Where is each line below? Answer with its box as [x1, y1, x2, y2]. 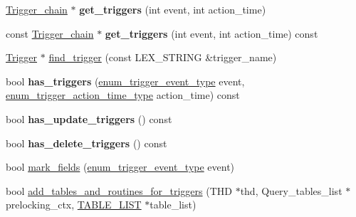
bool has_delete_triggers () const [6, 135, 167, 150]
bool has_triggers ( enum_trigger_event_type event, [6, 73, 245, 88]
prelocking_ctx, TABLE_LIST [6, 197, 142, 212]
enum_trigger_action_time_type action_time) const [6, 88, 240, 102]
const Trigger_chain [6, 26, 94, 41]
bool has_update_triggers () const [6, 111, 172, 126]
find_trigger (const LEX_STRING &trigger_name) [48, 50, 277, 65]
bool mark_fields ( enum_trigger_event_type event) [6, 159, 235, 174]
